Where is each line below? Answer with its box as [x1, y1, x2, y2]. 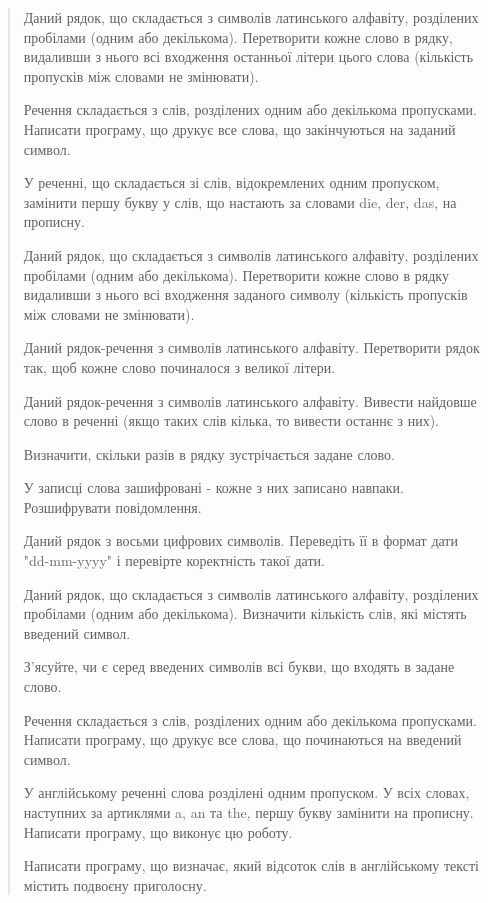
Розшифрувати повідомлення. [23, 496, 202, 517]
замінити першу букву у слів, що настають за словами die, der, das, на [23, 191, 457, 212]
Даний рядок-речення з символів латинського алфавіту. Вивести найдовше [23, 390, 477, 411]
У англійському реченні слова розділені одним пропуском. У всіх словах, [23, 782, 470, 803]
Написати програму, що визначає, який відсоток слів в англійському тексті [23, 855, 479, 876]
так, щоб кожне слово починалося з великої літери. [23, 356, 336, 377]
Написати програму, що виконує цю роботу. [23, 821, 293, 842]
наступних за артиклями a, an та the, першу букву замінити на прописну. [23, 802, 474, 822]
